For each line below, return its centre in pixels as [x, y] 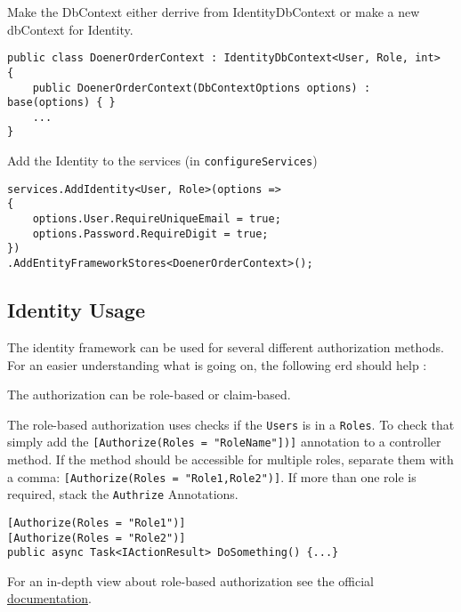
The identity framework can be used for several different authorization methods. [226, 346]
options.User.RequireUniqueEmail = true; [157, 219]
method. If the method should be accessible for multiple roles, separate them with [230, 459]
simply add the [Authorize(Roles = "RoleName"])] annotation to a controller [224, 442]
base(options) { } [61, 103]
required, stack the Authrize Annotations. [123, 494]
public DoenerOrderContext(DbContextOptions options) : [202, 88]
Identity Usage [76, 310]
